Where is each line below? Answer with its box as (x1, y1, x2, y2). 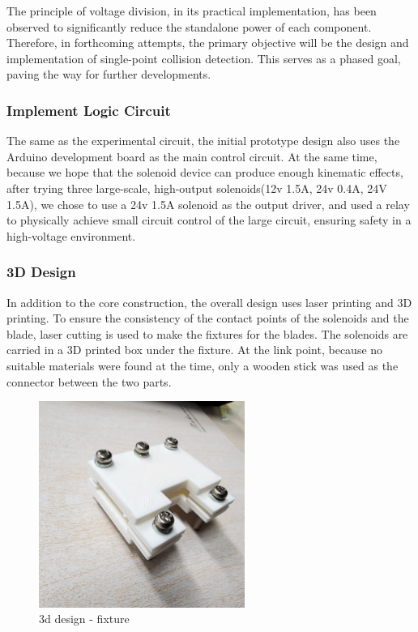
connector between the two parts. (6, 373, 172, 390)
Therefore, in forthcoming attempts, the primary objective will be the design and (6, 34, 409, 51)
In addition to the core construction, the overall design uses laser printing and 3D (6, 293, 412, 310)
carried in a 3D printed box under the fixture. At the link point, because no (6, 341, 383, 358)
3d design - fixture (39, 610, 130, 627)
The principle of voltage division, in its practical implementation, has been (6, 2, 377, 19)
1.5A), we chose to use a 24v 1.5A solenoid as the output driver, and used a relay (6, 195, 410, 212)
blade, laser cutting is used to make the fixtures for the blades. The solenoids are (6, 325, 408, 342)
